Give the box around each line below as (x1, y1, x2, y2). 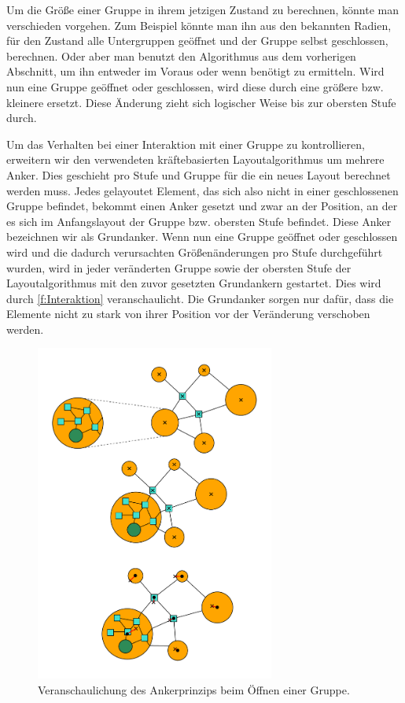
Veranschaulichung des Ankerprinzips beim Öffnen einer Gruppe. (38, 682, 350, 697)
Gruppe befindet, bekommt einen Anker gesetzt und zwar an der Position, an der (6, 198, 398, 214)
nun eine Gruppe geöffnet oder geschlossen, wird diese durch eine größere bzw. (6, 78, 384, 94)
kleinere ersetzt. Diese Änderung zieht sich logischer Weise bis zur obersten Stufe (6, 94, 396, 110)
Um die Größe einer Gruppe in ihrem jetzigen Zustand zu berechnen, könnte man (6, 2, 399, 17)
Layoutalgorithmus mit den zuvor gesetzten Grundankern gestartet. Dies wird (6, 275, 381, 291)
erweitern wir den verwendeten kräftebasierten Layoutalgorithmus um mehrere (6, 151, 385, 168)
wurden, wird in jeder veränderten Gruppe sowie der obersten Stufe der (6, 259, 352, 276)
